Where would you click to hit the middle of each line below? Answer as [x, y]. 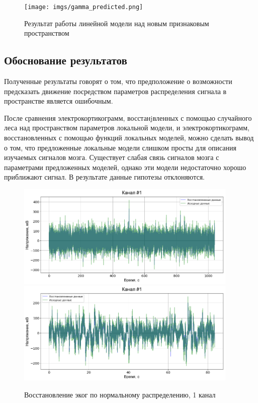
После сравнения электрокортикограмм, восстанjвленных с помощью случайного [128, 117]
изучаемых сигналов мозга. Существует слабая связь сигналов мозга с [112, 157]
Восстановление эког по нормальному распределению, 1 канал [120, 394]
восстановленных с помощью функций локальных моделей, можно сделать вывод [129, 138]
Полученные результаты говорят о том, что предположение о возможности [118, 81]
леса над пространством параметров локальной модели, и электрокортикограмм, [127, 128]
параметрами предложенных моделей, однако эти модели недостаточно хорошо [125, 167]
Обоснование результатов [66, 60]
